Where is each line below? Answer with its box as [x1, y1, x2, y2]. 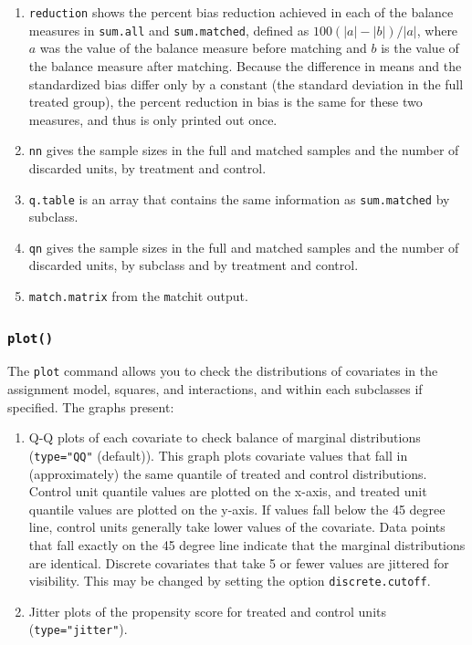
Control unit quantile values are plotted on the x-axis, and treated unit [28, 482, 427, 501]
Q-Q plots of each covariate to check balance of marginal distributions [28, 428, 421, 447]
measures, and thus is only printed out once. [28, 109, 278, 129]
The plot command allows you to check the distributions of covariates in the [7, 361, 438, 380]
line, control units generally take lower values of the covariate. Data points [28, 517, 446, 536]
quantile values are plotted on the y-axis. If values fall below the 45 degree [28, 499, 446, 518]
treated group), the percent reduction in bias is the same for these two [28, 92, 423, 111]
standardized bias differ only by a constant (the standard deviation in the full [28, 74, 464, 93]
